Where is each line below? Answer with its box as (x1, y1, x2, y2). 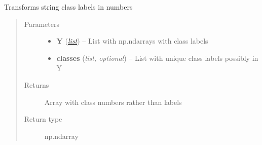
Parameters (24, 18, 59, 29)
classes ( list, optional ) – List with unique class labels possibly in (56, 52, 258, 63)
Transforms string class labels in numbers (4, 2, 133, 12)
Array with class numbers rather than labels (44, 96, 182, 107)
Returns (24, 79, 49, 90)
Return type (24, 114, 62, 124)
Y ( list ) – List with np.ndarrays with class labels (56, 35, 208, 46)
